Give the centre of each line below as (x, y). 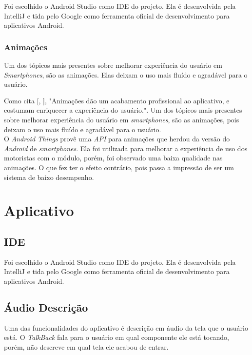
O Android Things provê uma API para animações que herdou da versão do (117, 139)
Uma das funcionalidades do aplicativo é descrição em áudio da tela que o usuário (126, 327)
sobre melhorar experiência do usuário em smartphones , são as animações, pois (122, 119)
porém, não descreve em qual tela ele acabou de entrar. (86, 346)
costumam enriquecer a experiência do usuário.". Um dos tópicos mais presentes (123, 110)
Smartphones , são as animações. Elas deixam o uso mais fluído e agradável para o (126, 74)
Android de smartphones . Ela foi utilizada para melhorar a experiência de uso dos (126, 148)
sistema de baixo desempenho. (49, 177)
